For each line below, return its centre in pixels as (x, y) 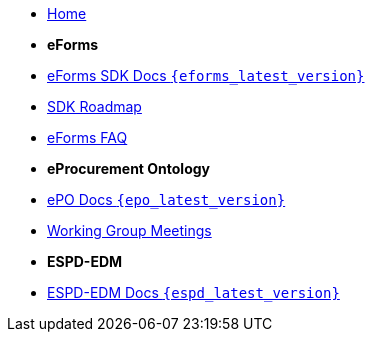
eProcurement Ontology (129, 168)
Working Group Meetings (129, 230)
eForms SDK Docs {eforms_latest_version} (206, 75)
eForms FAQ (87, 137)
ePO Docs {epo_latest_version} (166, 199)
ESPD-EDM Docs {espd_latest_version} (193, 292)
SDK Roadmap (94, 106)
